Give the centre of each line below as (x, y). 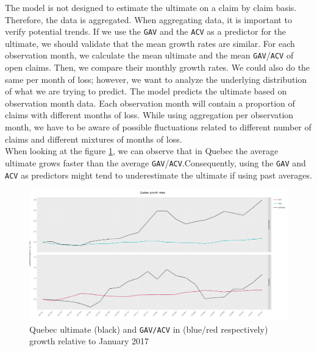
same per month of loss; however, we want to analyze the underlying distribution (156, 79)
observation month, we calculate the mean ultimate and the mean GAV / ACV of (149, 55)
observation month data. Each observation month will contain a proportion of (150, 103)
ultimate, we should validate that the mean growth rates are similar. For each (150, 43)
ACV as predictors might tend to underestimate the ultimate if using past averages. (158, 175)
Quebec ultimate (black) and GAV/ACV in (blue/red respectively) (149, 329)
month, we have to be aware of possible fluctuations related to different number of (158, 127)
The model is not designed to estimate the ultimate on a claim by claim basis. (151, 7)
